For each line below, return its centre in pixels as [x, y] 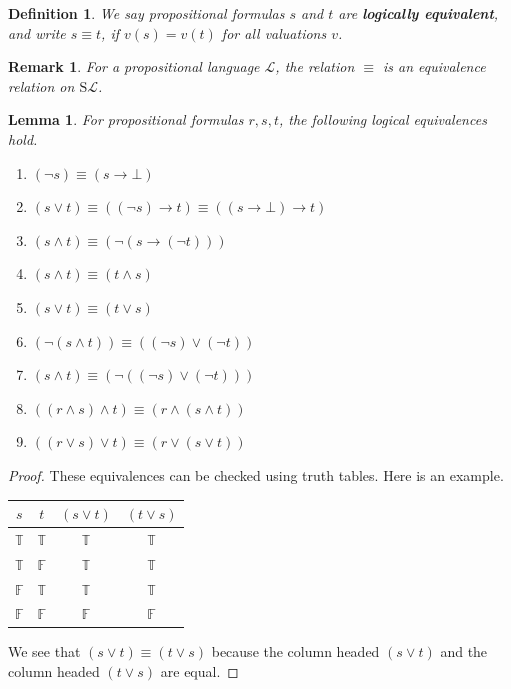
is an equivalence [434, 66]
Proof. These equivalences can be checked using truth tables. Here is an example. [256, 474]
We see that [44, 651]
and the [464, 651]
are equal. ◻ [199, 671]
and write [37, 32]
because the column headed [295, 651]
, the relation [315, 66]
